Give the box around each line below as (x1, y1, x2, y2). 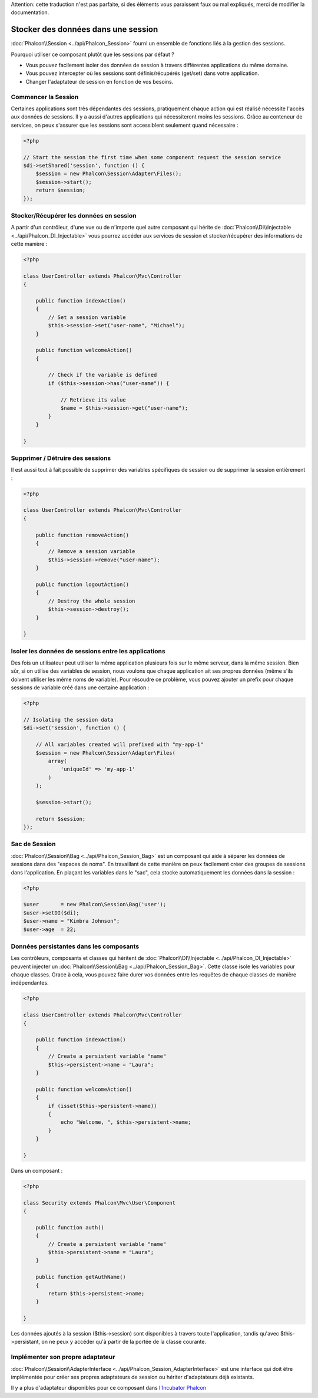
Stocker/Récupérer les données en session (11, 211, 137, 219)
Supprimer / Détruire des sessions (11, 454, 111, 462)
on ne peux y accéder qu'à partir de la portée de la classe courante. (41, 1338, 206, 1346)
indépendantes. (11, 979, 49, 986)
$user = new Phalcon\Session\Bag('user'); (23, 901, 167, 908)
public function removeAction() (35, 531, 130, 538)
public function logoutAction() (35, 581, 130, 588)
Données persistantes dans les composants (11, 942, 140, 950)
